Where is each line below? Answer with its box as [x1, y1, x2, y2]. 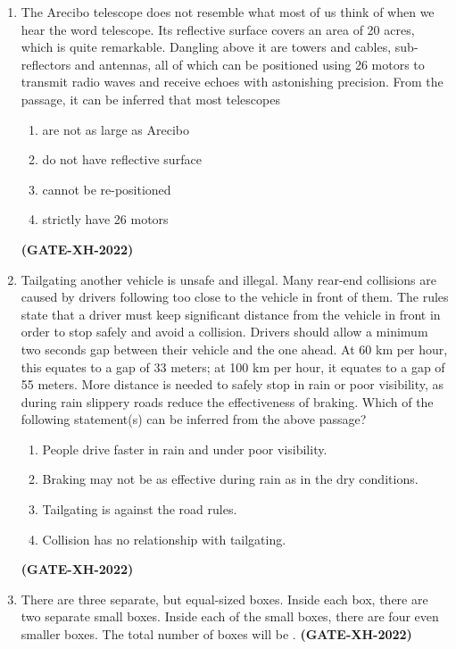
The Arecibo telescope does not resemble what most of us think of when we [21, 3, 435, 21]
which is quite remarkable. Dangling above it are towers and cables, [21, 37, 392, 56]
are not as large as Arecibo [42, 120, 189, 138]
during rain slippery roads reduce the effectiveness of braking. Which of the [21, 392, 434, 411]
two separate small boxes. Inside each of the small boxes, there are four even [21, 607, 439, 626]
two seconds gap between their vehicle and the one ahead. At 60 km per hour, [21, 339, 448, 358]
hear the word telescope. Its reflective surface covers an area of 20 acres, [21, 20, 415, 38]
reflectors [21, 54, 71, 73]
